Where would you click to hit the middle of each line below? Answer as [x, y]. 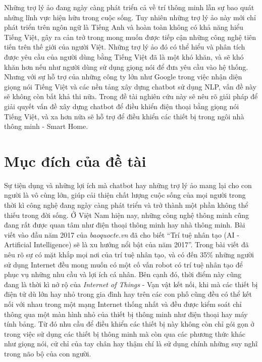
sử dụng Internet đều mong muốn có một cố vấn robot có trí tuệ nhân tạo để [123, 264]
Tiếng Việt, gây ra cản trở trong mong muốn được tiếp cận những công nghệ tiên [130, 37]
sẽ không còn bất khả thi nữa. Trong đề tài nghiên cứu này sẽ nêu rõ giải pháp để [131, 96]
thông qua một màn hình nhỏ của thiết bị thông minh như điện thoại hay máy [126, 314]
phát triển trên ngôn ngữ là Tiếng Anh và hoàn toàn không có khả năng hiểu [124, 27]
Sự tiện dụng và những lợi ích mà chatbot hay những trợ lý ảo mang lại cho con [128, 185]
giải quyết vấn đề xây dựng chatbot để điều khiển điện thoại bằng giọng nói [122, 106]
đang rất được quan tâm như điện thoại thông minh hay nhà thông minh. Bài [125, 225]
